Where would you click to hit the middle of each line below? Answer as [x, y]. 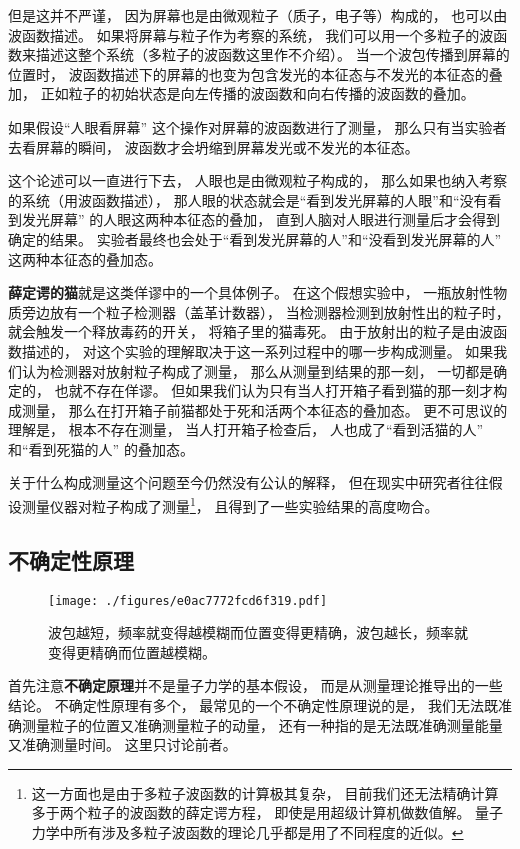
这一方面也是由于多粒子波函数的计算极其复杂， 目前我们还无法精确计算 [265, 792]
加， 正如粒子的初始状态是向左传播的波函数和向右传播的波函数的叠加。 [241, 93]
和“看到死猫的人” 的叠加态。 [101, 448]
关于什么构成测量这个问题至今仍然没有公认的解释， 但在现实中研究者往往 [248, 482]
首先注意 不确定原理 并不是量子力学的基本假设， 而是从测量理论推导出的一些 [255, 685]
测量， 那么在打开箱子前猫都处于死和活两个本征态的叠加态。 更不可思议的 [264, 409]
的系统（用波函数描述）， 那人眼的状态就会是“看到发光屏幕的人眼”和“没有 [248, 199]
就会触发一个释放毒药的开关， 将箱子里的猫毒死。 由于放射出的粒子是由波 [251, 331]
